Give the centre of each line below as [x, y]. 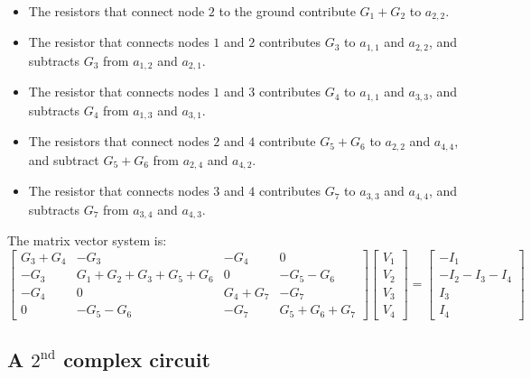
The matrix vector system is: [87, 240]
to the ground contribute [287, 11]
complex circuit [137, 359]
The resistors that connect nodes [119, 141]
